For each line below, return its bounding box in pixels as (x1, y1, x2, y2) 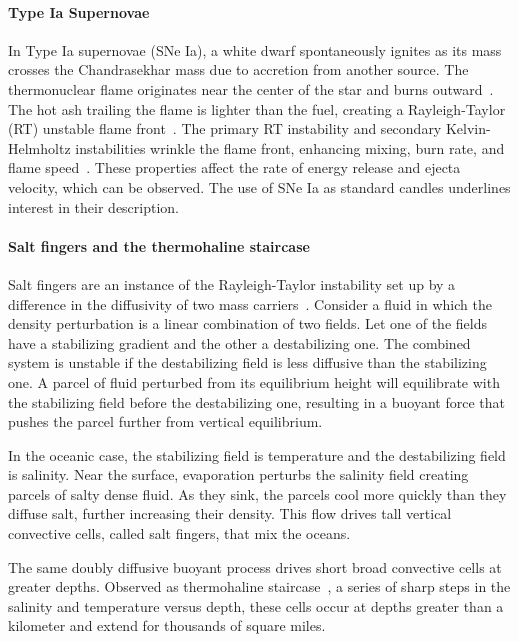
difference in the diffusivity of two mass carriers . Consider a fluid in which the (8, 293, 492, 314)
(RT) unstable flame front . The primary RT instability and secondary (8, 118, 442, 139)
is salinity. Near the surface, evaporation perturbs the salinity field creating (8, 464, 469, 485)
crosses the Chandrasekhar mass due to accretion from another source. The (8, 59, 469, 80)
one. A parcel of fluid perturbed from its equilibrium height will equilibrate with (8, 371, 500, 392)
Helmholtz (8, 137, 71, 158)
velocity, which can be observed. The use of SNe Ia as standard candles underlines (8, 176, 511, 197)
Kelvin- (445, 118, 491, 139)
